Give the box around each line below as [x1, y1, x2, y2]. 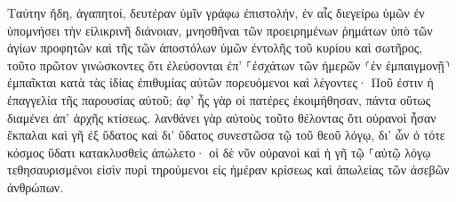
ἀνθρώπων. [7, 177, 64, 196]
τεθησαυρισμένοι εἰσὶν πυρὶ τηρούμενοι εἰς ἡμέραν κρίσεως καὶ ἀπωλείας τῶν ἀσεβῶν [7, 160, 450, 179]
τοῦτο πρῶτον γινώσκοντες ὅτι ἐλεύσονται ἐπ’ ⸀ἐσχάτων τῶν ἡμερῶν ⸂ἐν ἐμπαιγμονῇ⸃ [7, 55, 451, 74]
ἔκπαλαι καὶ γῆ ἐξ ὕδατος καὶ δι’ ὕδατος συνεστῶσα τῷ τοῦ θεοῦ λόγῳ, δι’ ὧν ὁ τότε [7, 125, 445, 144]
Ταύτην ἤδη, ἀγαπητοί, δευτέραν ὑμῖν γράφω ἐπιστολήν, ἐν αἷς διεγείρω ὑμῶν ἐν [7, 4, 425, 21]
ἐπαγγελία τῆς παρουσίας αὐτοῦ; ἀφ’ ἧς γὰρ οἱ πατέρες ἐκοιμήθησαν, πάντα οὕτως [7, 90, 431, 109]
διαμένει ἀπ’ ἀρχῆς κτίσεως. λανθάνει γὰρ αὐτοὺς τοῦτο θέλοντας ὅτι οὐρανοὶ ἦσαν [7, 108, 436, 126]
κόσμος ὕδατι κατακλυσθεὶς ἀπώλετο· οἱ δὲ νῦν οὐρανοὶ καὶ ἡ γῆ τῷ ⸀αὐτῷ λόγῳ [7, 142, 431, 161]
